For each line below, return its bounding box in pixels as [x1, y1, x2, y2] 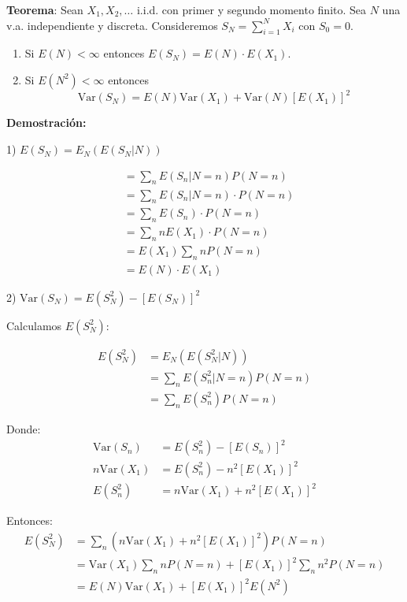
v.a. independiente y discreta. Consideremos [6, 17, 218, 33]
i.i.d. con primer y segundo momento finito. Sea [136, 2, 367, 17]
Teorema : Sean [6, 2, 83, 17]
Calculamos [6, 317, 62, 333]
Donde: [6, 420, 41, 437]
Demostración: [6, 114, 87, 131]
